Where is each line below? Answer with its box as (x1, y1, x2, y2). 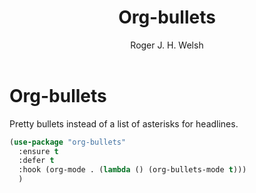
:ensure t (18, 146, 59, 156)
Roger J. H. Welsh (130, 39, 204, 51)
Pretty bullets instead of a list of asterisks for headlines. (9, 117, 239, 130)
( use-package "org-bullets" (9, 137, 127, 147)
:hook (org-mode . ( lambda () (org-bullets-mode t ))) (18, 165, 247, 175)
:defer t (18, 156, 55, 166)
